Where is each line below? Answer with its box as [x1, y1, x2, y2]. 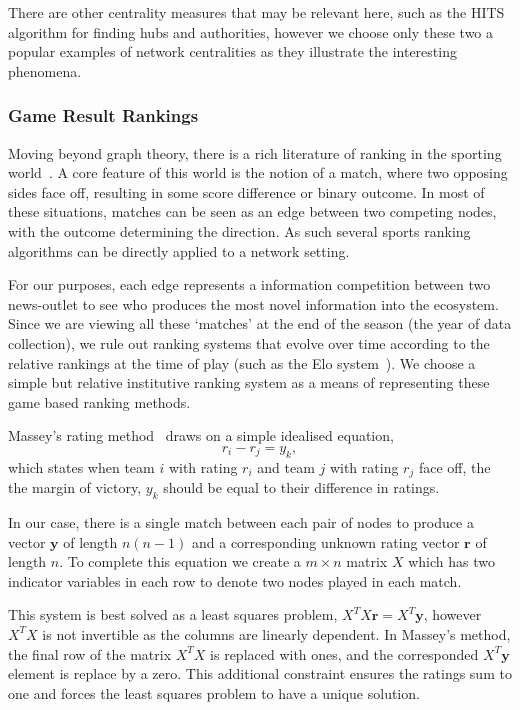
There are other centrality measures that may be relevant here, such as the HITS [8, 2, 505, 22]
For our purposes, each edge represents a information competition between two [8, 274, 491, 295]
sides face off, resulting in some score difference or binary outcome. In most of [8, 181, 485, 202]
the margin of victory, [8, 477, 142, 498]
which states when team [8, 456, 155, 477]
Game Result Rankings [8, 103, 199, 128]
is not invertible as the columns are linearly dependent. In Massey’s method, [42, 623, 511, 644]
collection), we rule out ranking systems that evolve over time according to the [8, 332, 490, 353]
